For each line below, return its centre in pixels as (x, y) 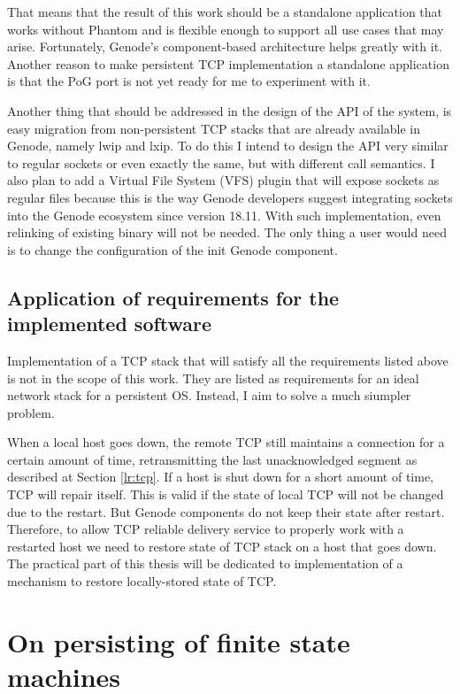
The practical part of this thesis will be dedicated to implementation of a (205, 563)
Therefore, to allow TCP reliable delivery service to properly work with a (206, 529)
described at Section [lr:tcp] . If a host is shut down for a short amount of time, (221, 477)
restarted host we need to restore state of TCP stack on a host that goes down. (222, 546)
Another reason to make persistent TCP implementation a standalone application (228, 63)
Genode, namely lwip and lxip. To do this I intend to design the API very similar (228, 146)
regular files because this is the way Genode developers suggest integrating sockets (230, 197)
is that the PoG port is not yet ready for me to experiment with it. (189, 81)
